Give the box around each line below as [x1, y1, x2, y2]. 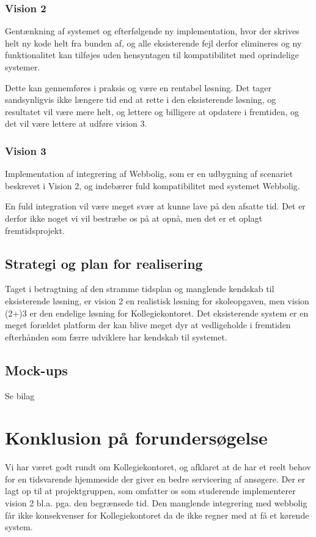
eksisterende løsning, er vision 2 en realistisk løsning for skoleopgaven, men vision [5, 294, 309, 307]
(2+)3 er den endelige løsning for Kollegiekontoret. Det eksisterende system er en [5, 306, 309, 319]
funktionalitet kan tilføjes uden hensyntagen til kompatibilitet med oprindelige [5, 48, 299, 61]
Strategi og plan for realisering [5, 253, 203, 272]
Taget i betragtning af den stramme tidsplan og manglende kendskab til [5, 282, 274, 295]
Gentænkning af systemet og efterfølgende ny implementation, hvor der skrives [5, 24, 299, 37]
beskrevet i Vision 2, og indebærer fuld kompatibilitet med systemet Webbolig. [5, 179, 300, 192]
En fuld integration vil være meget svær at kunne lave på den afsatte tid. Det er [5, 200, 306, 212]
